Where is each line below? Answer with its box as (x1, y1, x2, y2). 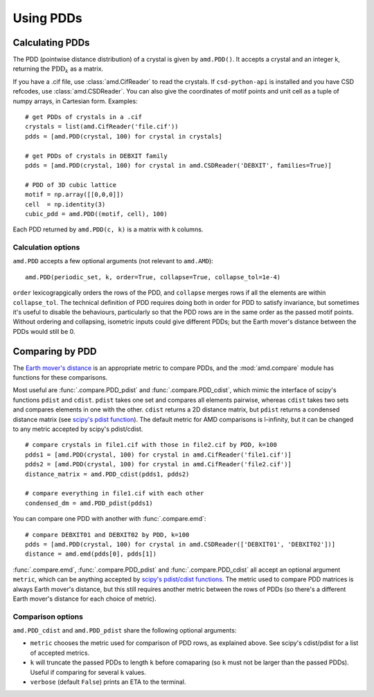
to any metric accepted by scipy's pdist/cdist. (12, 425, 143, 433)
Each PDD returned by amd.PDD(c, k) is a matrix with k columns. (12, 225, 204, 233)
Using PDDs (12, 10, 82, 26)
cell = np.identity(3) (25, 200, 106, 208)
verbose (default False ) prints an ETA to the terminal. (30, 678, 186, 686)
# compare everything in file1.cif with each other (25, 489, 204, 497)
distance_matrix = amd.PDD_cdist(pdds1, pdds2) (25, 470, 190, 478)
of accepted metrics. (30, 649, 90, 657)
